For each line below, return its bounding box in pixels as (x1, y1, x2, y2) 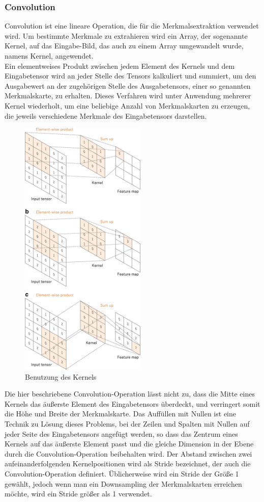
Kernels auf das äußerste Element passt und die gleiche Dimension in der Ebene (5, 438, 254, 449)
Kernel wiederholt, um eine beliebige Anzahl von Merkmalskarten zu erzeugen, (5, 100, 250, 111)
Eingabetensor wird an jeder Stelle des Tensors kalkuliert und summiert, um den (5, 70, 256, 81)
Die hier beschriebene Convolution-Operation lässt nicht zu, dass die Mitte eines (5, 388, 255, 399)
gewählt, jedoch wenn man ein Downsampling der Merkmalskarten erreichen (5, 478, 242, 489)
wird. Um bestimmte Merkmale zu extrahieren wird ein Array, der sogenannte (5, 30, 248, 41)
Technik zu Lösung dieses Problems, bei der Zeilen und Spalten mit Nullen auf (5, 418, 250, 429)
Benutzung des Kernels (25, 371, 97, 382)
